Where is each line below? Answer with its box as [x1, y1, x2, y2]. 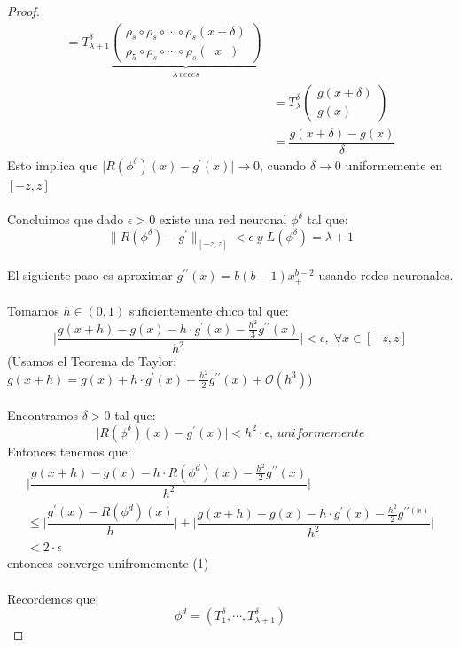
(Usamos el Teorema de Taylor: [7, 352, 177, 370]
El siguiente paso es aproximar [7, 266, 173, 285]
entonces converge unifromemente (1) [7, 554, 209, 573]
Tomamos [7, 301, 59, 320]
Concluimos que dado [7, 210, 124, 229]
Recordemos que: [7, 589, 99, 607]
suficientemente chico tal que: [129, 301, 289, 320]
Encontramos [7, 406, 79, 425]
